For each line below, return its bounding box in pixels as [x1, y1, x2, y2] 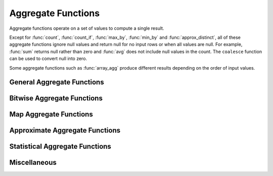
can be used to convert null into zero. [9, 55, 87, 62]
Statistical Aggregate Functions [9, 142, 111, 151]
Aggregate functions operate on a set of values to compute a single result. [9, 25, 164, 31]
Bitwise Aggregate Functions [9, 94, 103, 103]
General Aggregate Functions [9, 78, 104, 87]
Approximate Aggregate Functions [9, 126, 121, 135]
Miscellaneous [9, 158, 57, 167]
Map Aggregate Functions [9, 110, 93, 119]
